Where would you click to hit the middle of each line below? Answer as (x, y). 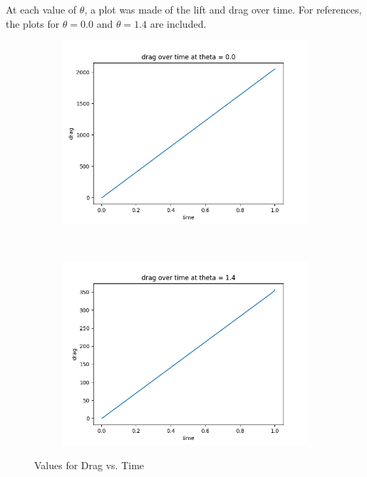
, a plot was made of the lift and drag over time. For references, (223, 9)
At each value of (41, 9)
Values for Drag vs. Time (89, 465)
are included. (178, 23)
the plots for (33, 23)
